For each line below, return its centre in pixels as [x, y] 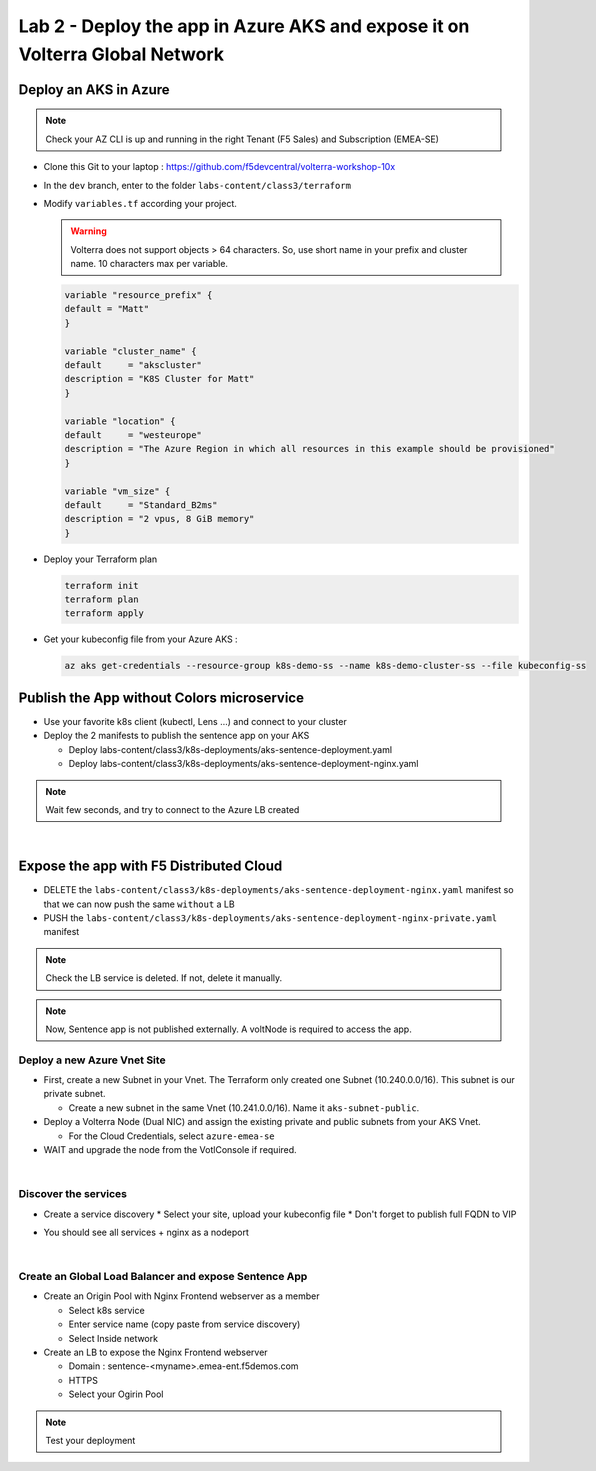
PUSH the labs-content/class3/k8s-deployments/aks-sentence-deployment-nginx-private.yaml [270, 917]
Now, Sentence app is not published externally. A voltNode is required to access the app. [228, 1029]
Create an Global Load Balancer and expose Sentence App [163, 1277]
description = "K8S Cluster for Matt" [159, 379]
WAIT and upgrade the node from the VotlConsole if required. [170, 1150]
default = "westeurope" [133, 434]
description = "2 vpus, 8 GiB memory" [159, 519]
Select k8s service [106, 1310]
